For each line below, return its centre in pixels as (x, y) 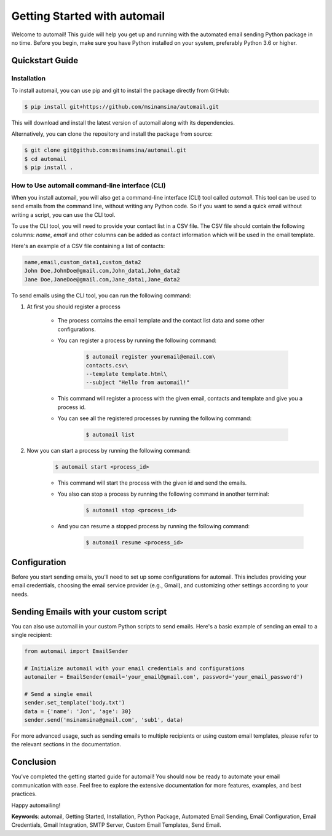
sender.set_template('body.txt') (75, 703)
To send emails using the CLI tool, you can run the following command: (101, 295)
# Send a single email (58, 694)
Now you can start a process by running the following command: (109, 451)
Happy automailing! (36, 805)
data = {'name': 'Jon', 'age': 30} (78, 711)
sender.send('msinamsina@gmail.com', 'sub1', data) (104, 720)
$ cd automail (45, 159)
